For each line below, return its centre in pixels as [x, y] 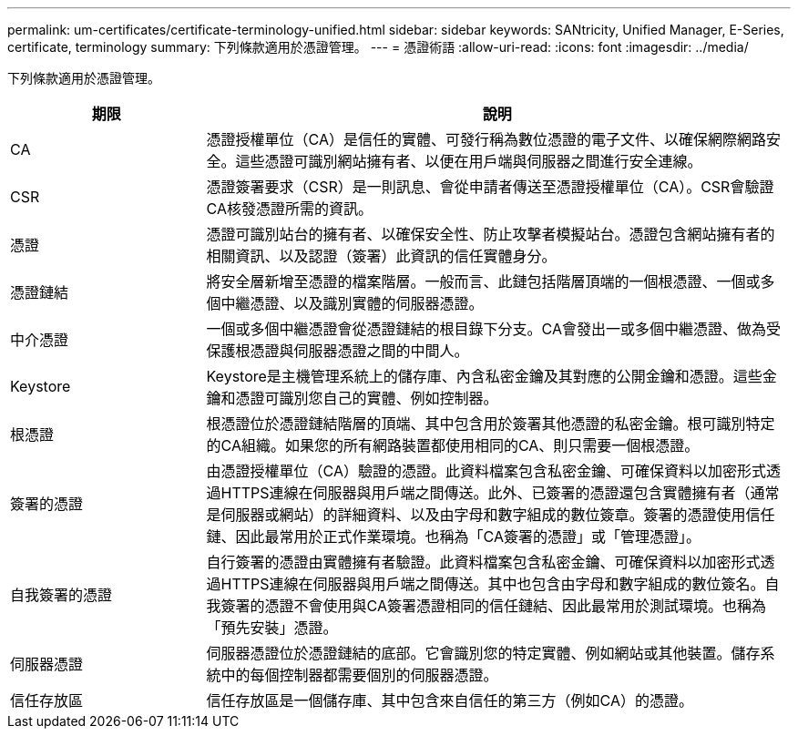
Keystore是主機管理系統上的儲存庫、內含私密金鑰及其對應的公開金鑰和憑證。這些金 [491, 376]
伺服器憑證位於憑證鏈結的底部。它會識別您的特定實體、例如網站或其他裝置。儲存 [483, 653]
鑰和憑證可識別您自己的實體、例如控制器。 [352, 398]
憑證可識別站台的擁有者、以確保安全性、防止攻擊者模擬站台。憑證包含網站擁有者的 [491, 234]
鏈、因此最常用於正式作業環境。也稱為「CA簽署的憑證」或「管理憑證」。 [453, 537]
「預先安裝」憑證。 [272, 628]
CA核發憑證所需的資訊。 [289, 209]
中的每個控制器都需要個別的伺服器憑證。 [359, 675]
